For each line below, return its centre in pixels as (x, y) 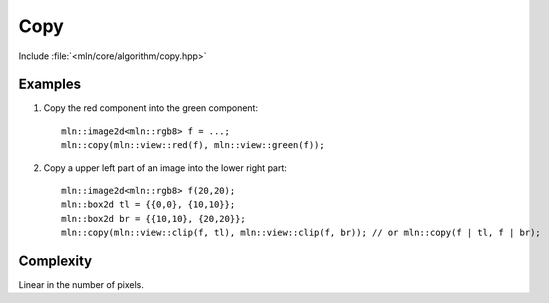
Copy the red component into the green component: (151, 108)
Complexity (55, 261)
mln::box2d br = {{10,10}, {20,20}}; (154, 218)
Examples (50, 84)
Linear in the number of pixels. (81, 285)
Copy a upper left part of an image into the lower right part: (165, 167)
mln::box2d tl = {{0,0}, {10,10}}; (148, 204)
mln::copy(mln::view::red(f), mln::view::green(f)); (193, 145)
